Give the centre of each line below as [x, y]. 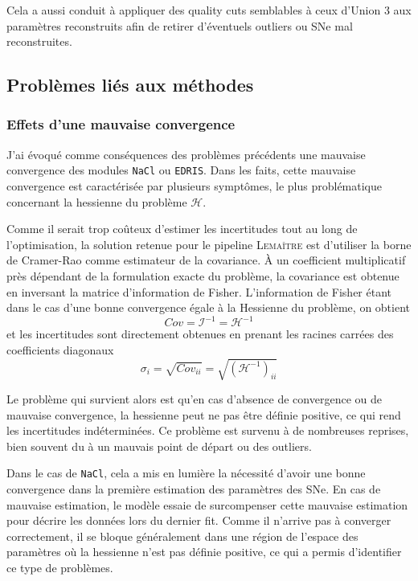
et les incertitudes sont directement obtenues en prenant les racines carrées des [200, 334]
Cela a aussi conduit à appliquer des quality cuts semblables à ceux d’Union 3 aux [209, 10]
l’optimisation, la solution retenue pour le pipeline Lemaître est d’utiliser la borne [209, 244]
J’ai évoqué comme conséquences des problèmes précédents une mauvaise [186, 154]
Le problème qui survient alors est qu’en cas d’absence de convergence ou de [194, 399]
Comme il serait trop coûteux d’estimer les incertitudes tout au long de [182, 229]
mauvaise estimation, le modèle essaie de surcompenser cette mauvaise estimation [207, 504]
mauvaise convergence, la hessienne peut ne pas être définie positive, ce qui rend [204, 414]
